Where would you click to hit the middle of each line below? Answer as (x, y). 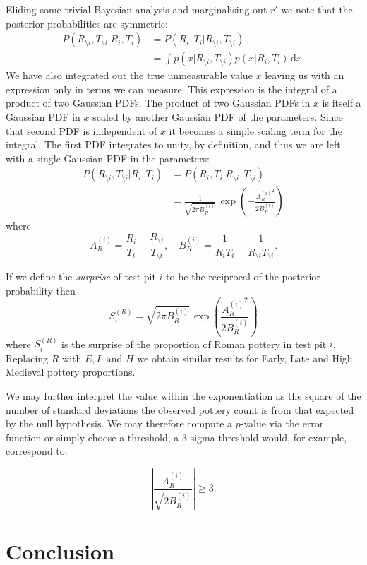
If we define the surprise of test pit (81, 276)
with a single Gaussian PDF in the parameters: (108, 158)
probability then (41, 290)
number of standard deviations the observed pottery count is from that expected (180, 409)
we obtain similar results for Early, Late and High (245, 358)
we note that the (317, 9)
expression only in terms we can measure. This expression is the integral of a (172, 89)
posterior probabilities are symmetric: (87, 23)
